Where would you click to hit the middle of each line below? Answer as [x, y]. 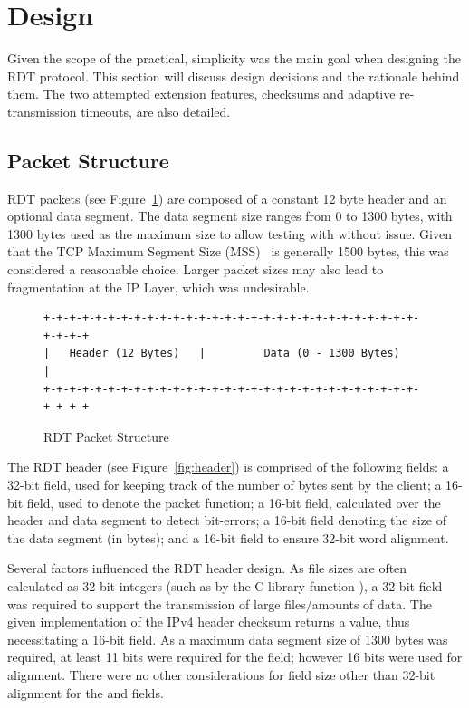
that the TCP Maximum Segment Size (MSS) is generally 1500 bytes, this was [228, 251]
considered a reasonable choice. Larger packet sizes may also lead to [196, 269]
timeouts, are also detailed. [156, 111]
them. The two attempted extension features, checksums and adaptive [201, 94]
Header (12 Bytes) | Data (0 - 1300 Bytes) [234, 354]
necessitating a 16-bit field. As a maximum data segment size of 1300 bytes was [228, 639]
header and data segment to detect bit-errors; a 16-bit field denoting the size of [227, 520]
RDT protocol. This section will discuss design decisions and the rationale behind [234, 76]
